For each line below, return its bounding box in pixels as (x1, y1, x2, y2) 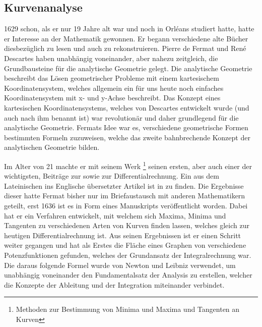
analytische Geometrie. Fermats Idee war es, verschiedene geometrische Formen (4, 122, 248, 133)
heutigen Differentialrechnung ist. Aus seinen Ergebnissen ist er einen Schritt (4, 230, 241, 240)
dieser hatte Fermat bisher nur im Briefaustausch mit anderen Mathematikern (4, 190, 245, 201)
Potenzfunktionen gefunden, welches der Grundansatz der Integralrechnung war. (4, 249, 251, 260)
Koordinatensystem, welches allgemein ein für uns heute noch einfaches (4, 82, 224, 93)
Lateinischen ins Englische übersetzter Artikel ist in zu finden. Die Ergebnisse (4, 180, 244, 191)
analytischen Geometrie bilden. (4, 142, 100, 152)
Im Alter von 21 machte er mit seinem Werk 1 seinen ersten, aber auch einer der (4, 159, 252, 171)
